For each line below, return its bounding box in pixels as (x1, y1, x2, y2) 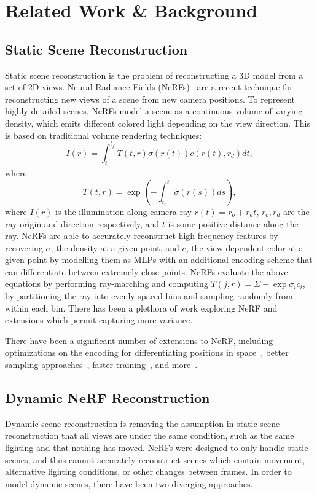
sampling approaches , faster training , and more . (5, 358, 198, 371)
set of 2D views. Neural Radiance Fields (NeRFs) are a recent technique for (5, 80, 293, 93)
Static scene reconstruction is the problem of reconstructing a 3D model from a (5, 68, 303, 81)
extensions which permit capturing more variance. (5, 313, 193, 326)
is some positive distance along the (168, 217, 299, 230)
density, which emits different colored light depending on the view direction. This (5, 116, 310, 129)
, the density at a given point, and (50, 241, 179, 254)
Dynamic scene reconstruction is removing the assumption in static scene (5, 417, 280, 429)
